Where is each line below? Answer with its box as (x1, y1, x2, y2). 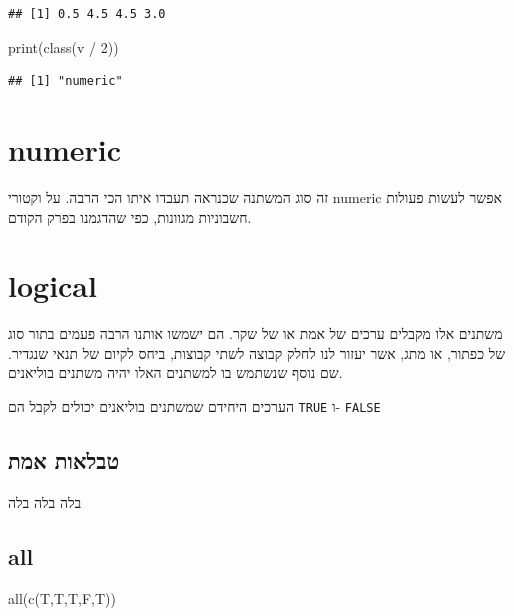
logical (8, 265, 97, 306)
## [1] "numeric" (8, 74, 123, 89)
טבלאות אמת (8, 445, 120, 476)
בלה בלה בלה (8, 491, 82, 512)
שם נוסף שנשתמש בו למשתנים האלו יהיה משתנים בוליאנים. (8, 362, 343, 383)
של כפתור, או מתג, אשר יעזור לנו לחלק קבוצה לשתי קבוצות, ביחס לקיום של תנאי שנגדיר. (8, 342, 506, 363)
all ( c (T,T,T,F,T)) (8, 587, 116, 608)
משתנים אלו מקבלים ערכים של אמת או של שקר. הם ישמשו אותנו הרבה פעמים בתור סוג (8, 323, 503, 344)
